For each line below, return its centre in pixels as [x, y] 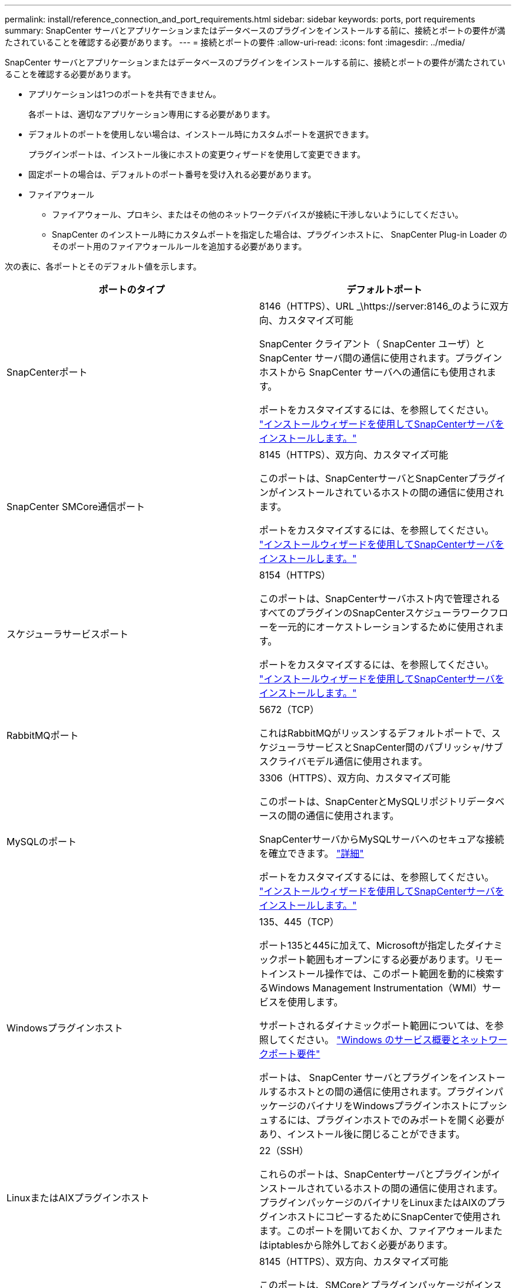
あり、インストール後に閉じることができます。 [362, 1134]
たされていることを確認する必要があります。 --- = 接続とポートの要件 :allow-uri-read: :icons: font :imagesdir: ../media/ [235, 42]
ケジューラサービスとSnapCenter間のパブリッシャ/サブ [381, 747]
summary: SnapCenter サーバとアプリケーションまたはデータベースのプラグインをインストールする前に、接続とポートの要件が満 [255, 30]
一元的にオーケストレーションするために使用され [386, 627]
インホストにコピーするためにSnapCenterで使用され [385, 1217]
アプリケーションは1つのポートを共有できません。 [125, 94]
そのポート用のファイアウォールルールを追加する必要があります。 [179, 246]
